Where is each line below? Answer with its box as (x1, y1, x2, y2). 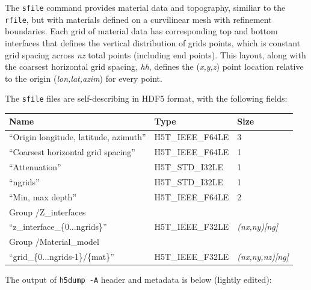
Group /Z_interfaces (9, 205, 86, 218)
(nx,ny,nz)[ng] (237, 250, 289, 263)
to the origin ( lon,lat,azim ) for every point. (5, 72, 162, 84)
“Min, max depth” (9, 190, 77, 203)
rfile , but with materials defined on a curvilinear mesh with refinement (5, 13, 272, 25)
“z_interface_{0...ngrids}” (9, 220, 107, 233)
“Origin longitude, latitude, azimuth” (9, 131, 146, 143)
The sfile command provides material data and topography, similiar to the (5, 1, 286, 13)
